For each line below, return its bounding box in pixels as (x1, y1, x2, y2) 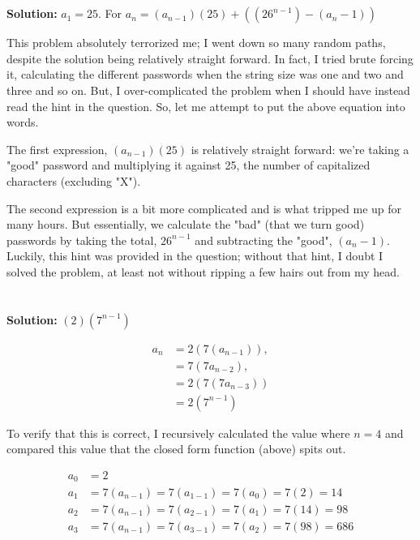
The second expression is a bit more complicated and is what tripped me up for (6, 199, 402, 216)
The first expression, (6, 140, 108, 157)
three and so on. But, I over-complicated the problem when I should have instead (6, 81, 410, 98)
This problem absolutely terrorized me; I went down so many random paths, (6, 34, 386, 51)
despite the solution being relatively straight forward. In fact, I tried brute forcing (6, 49, 414, 66)
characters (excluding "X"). (6, 172, 141, 189)
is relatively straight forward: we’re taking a (191, 140, 409, 157)
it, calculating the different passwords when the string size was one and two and (6, 66, 404, 83)
